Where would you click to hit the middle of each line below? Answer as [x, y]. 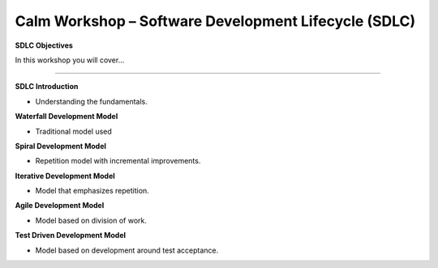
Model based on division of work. [91, 220]
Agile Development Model [60, 206]
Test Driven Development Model [70, 236]
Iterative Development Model [65, 176]
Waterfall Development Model [67, 117]
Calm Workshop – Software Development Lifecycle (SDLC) [215, 21]
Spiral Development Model [61, 146]
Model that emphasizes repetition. [92, 191]
